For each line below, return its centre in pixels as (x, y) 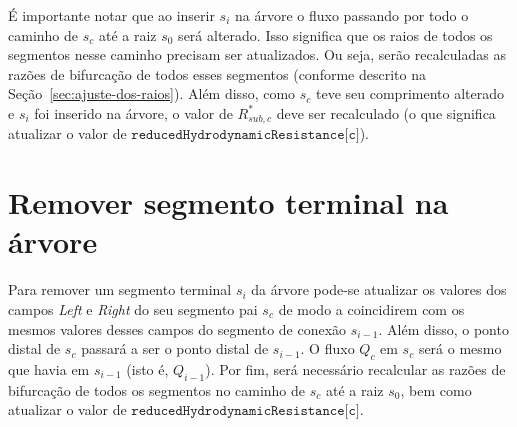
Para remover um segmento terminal (120, 289)
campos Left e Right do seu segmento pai (133, 308)
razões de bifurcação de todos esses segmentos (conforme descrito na (217, 73)
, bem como (436, 389)
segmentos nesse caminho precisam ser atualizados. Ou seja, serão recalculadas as (257, 54)
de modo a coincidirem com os (371, 308)
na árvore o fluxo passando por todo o (352, 15)
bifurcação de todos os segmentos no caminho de (157, 389)
